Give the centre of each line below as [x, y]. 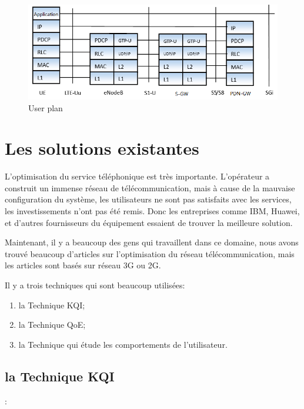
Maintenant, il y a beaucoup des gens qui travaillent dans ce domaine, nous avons [152, 242]
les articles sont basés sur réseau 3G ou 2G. [83, 265]
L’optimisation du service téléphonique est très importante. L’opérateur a [137, 176]
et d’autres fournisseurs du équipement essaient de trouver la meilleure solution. [149, 222]
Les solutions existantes [102, 148]
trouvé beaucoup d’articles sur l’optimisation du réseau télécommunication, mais [150, 253]
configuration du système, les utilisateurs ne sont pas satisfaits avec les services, [148, 199]
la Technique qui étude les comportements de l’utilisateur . [123, 344]
